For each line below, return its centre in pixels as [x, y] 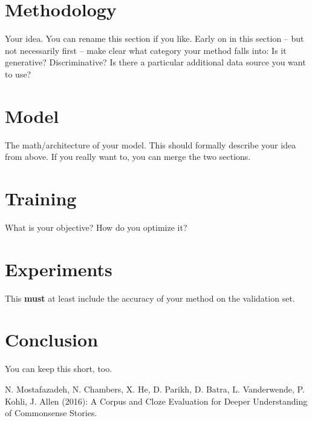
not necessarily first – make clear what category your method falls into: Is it [146, 50]
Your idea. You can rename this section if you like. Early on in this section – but [154, 38]
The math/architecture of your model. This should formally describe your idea [151, 144]
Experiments [59, 269]
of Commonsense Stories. [51, 413]
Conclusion [52, 340]
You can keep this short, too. [59, 369]
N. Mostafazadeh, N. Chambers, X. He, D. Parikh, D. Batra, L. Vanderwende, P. [155, 389]
